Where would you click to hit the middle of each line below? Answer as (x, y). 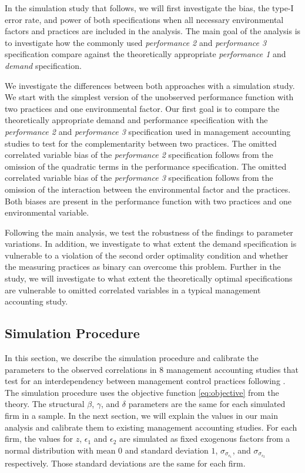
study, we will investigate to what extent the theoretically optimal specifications (149, 278)
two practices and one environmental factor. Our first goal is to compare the (142, 108)
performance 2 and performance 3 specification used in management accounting (148, 131)
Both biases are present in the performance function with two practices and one (148, 201)
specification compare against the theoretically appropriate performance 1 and (145, 54)
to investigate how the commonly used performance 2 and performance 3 (136, 42)
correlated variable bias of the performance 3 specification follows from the (139, 178)
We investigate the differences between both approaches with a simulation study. (150, 85)
